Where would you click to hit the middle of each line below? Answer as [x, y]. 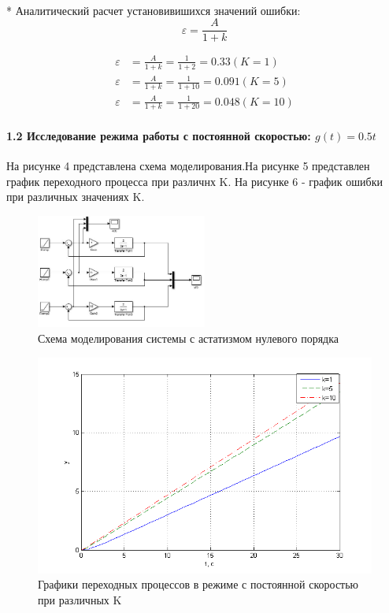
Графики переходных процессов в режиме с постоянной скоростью [198, 584]
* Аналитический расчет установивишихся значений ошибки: [154, 10]
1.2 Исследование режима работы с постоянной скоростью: [159, 135]
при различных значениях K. [76, 197]
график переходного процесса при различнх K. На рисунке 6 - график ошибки [194, 181]
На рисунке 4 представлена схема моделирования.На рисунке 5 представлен [188, 166]
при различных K [80, 599]
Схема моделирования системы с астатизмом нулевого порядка [189, 338]
